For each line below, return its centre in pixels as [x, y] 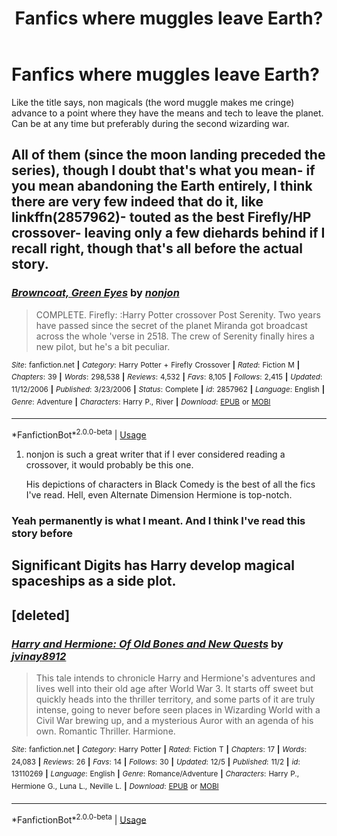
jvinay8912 [39, 656]
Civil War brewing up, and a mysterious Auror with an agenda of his [174, 720]
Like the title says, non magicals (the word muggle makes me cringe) [153, 102]
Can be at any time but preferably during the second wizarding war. [150, 123]
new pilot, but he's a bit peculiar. [103, 346]
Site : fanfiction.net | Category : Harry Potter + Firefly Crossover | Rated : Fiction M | [156, 365]
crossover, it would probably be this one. [109, 464]
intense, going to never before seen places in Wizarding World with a [178, 709]
